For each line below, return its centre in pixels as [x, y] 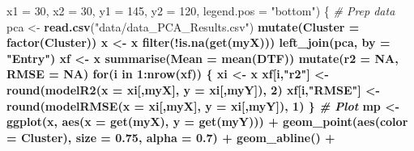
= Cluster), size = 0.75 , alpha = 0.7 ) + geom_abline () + [171, 137]
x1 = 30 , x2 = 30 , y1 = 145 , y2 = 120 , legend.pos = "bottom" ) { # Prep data [201, 10]
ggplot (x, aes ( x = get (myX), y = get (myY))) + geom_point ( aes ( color [207, 122]
